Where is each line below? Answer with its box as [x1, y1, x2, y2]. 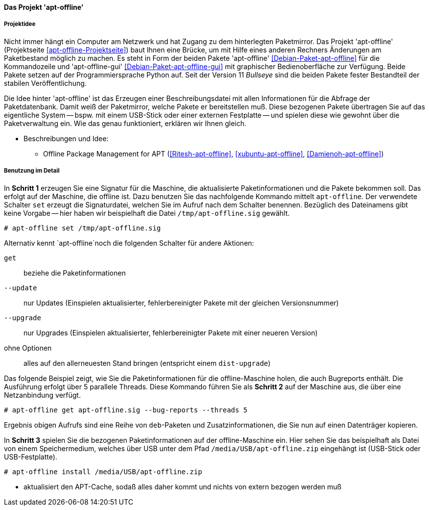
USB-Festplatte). [4, 452, 57, 461]
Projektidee [4, 21, 36, 28]
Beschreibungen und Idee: [24, 134, 109, 143]
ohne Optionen [4, 343, 52, 352]
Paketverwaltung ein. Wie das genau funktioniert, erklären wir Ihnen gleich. [4, 119, 247, 127]
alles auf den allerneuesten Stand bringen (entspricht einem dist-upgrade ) [24, 358, 271, 367]
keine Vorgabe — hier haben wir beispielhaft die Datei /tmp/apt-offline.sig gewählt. [4, 208, 290, 217]
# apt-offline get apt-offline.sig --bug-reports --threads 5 [4, 406, 248, 414]
